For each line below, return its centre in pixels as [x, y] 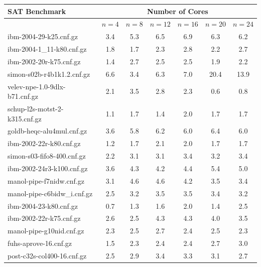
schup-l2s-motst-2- [36, 108]
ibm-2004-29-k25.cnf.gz [43, 36]
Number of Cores [177, 11]
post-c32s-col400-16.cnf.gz [47, 255]
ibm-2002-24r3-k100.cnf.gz [48, 168]
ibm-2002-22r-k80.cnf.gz [44, 143]
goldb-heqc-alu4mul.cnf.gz [47, 131]
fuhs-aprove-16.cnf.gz [40, 243]
